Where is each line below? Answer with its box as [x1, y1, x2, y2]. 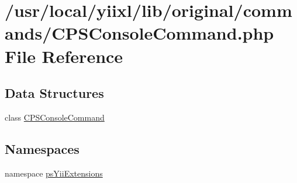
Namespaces [5, 139, 80, 157]
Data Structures [5, 84, 104, 102]
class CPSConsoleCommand [5, 111, 105, 123]
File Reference [5, 44, 123, 68]
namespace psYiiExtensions [5, 167, 103, 179]
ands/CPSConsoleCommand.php [5, 21, 274, 45]
